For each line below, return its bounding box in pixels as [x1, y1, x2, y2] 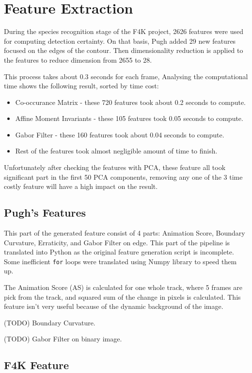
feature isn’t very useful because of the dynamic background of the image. [4, 301, 223, 311]
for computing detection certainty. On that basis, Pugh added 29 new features [4, 35, 236, 46]
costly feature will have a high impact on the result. [4, 181, 158, 191]
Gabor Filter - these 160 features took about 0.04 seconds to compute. [15, 129, 224, 139]
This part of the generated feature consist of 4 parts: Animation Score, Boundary [4, 228, 245, 238]
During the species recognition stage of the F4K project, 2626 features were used [4, 26, 244, 36]
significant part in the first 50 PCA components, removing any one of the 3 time [4, 171, 243, 182]
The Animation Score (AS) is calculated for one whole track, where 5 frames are [4, 282, 242, 292]
